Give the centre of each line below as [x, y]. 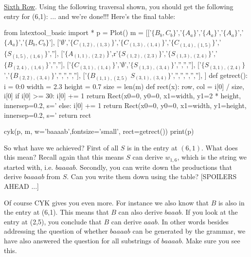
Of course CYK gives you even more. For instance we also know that [106, 202]
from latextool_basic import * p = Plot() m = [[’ [78, 32]
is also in [231, 202]
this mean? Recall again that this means [64, 157]
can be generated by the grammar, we [189, 231]
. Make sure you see [211, 241]
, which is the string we [212, 157]
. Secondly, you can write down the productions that [154, 167]
